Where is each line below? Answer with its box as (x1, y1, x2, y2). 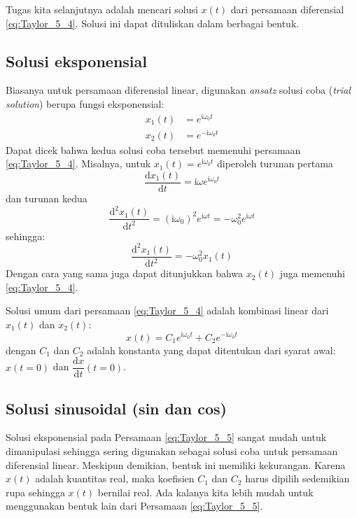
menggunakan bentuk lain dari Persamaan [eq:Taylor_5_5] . (6, 498, 263, 513)
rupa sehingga (6, 484, 65, 499)
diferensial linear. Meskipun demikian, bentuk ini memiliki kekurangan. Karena (6, 457, 346, 472)
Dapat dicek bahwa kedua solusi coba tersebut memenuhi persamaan (6, 142, 301, 157)
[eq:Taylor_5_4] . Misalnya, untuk (6, 156, 151, 171)
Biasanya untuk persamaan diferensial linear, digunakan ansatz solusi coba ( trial (6, 83, 351, 97)
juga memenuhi (279, 266, 345, 281)
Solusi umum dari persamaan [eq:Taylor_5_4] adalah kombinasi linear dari (6, 303, 329, 318)
